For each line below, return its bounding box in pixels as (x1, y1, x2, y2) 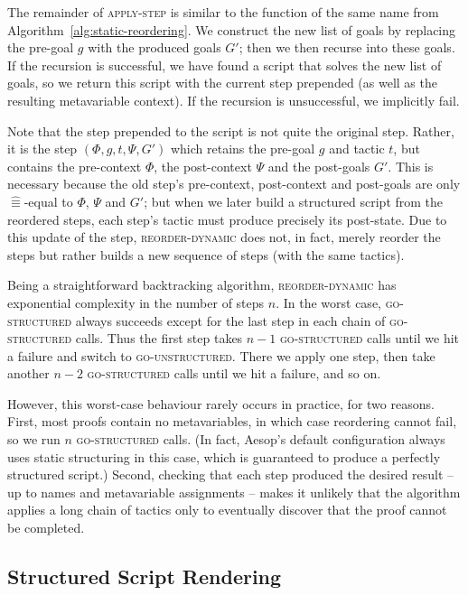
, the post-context (154, 156, 252, 175)
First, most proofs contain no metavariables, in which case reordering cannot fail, (7, 412, 457, 431)
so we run (7, 430, 61, 449)
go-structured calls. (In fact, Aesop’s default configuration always (76, 430, 445, 449)
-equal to (23, 191, 73, 210)
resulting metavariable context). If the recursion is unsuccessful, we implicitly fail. (7, 90, 460, 109)
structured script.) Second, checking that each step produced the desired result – (7, 465, 454, 484)
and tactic (329, 139, 385, 158)
